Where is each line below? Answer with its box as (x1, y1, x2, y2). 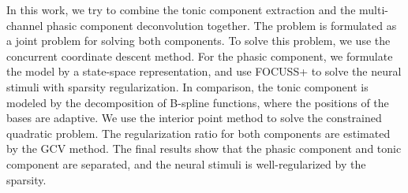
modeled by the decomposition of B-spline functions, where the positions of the (6, 94, 389, 110)
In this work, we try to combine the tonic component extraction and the (6, 2, 356, 17)
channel (6, 17, 43, 33)
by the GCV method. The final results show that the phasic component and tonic (6, 140, 402, 157)
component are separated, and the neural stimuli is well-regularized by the (6, 155, 366, 172)
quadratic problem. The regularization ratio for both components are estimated (6, 124, 391, 141)
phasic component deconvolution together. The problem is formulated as (46, 17, 397, 33)
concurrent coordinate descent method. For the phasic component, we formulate (6, 47, 393, 64)
